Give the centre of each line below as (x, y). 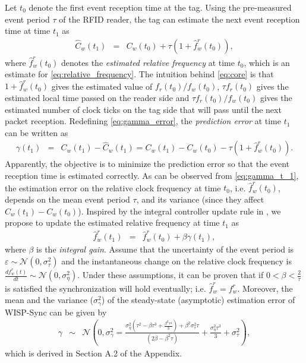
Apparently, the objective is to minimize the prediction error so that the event (147, 164)
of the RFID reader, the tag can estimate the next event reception (179, 19)
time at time (28, 31)
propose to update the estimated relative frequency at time (112, 222)
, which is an (267, 62)
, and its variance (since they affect (200, 199)
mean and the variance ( (49, 300)
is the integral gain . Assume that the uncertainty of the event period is (165, 249)
